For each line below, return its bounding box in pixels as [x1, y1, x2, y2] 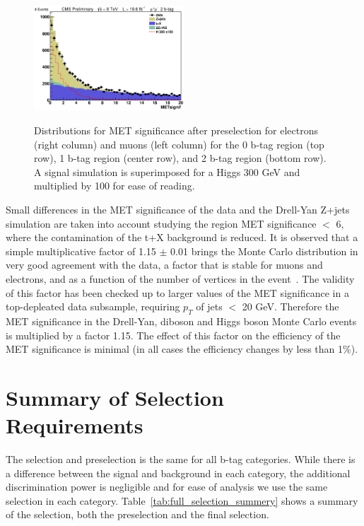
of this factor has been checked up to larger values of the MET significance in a [6, 285, 349, 300]
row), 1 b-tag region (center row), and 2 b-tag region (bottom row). [34, 151, 327, 165]
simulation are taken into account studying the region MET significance [6, 216, 317, 230]
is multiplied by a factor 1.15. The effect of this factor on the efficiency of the [6, 327, 341, 342]
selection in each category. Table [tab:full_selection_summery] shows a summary [6, 493, 358, 508]
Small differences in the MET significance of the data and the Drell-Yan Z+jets [6, 202, 350, 216]
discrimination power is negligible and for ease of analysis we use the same [6, 479, 328, 494]
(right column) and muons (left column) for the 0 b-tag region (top [34, 136, 324, 151]
